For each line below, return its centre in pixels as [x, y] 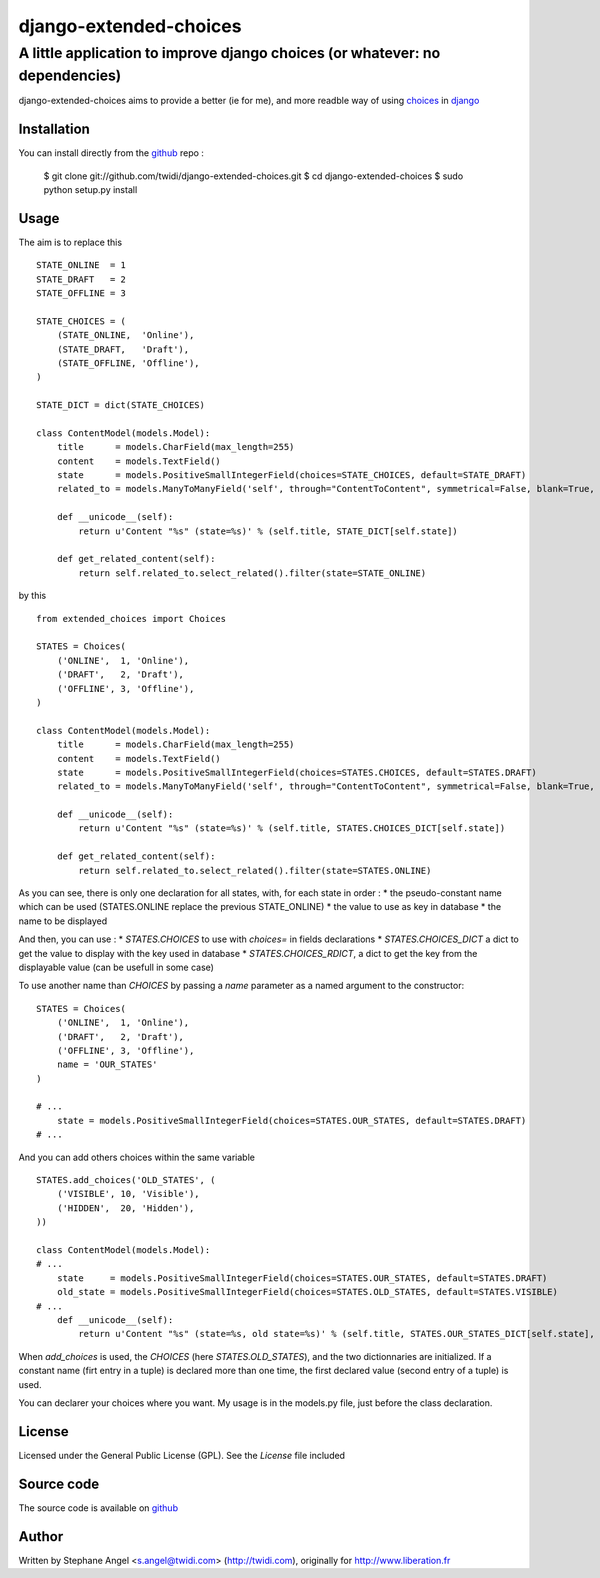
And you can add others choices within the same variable [136, 1157]
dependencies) [70, 75]
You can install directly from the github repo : [111, 153]
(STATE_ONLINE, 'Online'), [125, 335]
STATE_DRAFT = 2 [81, 279]
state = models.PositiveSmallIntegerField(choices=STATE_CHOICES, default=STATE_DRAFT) [291, 475]
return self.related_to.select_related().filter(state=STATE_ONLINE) [252, 573]
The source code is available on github [98, 1507]
